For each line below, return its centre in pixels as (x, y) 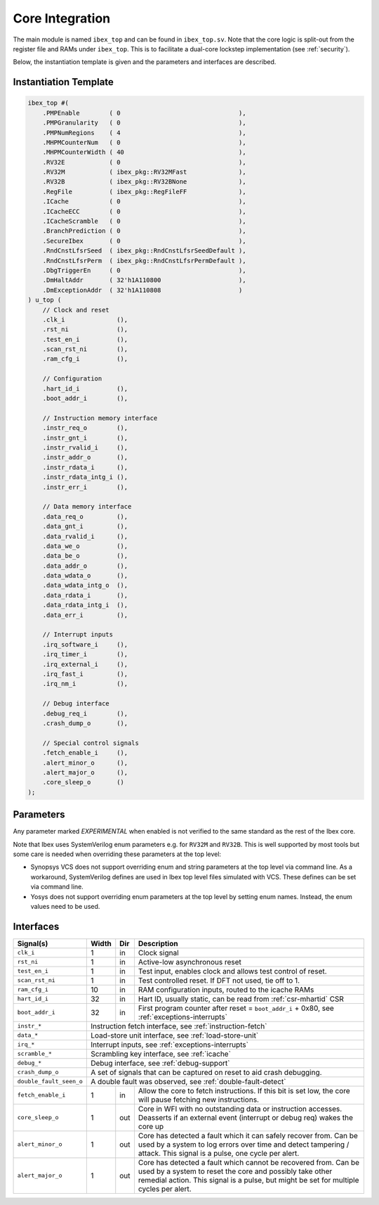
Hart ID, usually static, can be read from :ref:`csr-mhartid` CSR (241, 999)
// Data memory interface (87, 507)
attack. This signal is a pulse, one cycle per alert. (219, 1153)
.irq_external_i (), (85, 664)
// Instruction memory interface (100, 418)
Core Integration (62, 18)
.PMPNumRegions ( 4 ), (144, 133)
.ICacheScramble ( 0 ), (144, 221)
